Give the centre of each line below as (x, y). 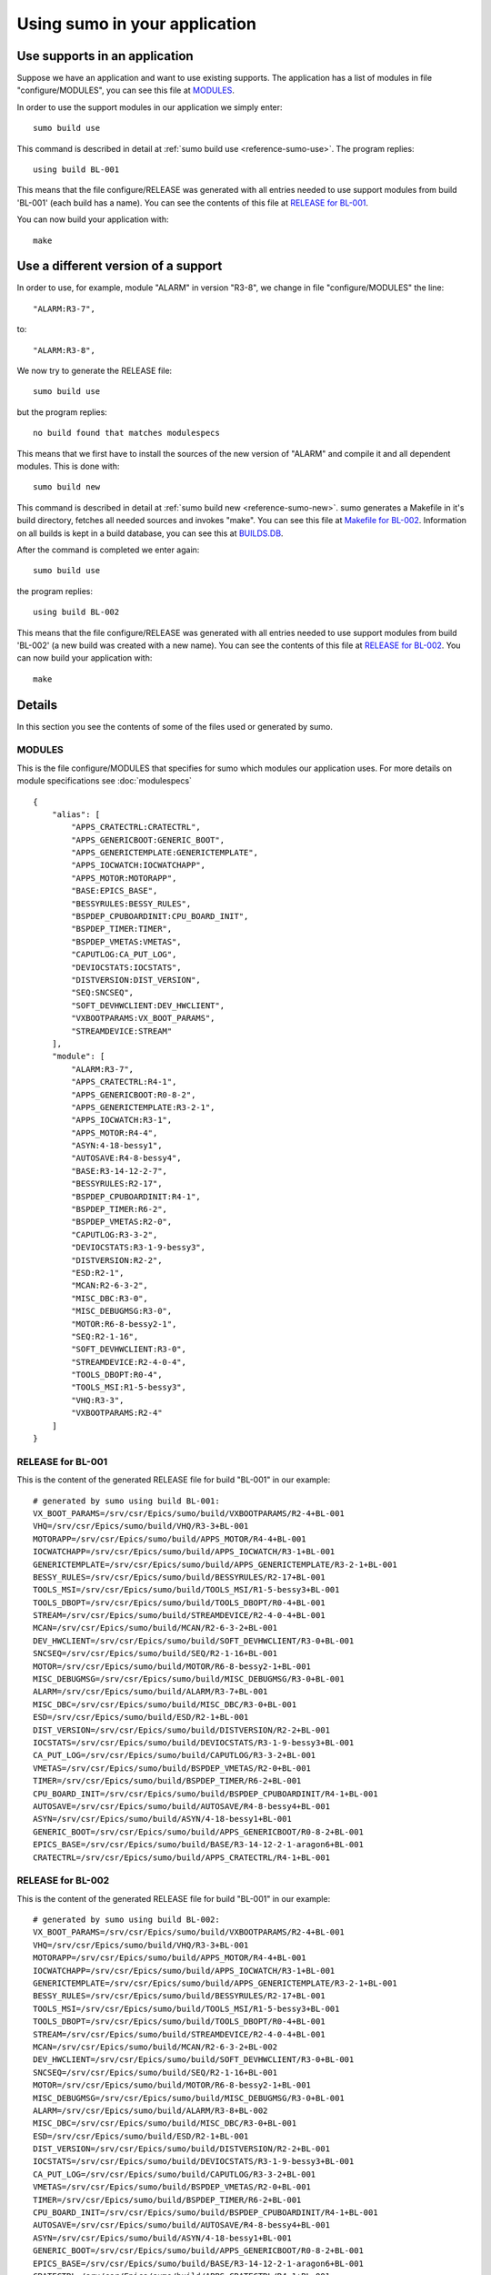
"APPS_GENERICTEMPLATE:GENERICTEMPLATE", (165, 853)
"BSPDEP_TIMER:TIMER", (122, 929)
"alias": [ (76, 814)
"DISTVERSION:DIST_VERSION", (136, 980)
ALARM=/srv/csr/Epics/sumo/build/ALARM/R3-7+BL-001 (150, 1692)
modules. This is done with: (68, 466)
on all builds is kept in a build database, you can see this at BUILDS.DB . (150, 533)
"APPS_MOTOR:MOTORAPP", (124, 878)
